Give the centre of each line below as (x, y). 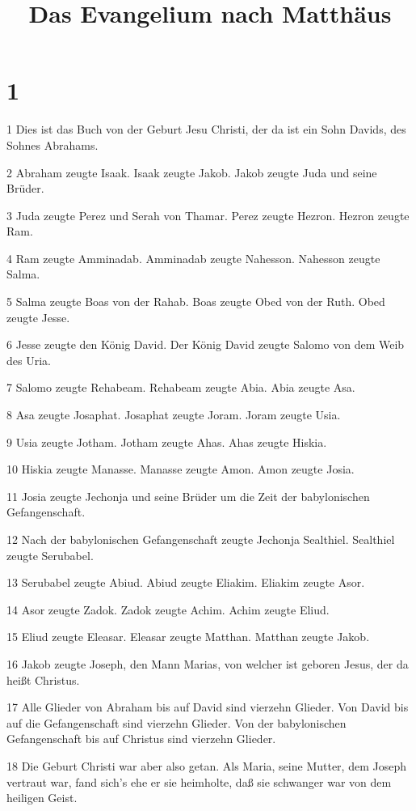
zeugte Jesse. (38, 317)
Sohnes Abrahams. (53, 144)
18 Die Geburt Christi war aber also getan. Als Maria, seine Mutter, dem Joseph (206, 765)
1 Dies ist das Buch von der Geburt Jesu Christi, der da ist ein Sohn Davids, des (206, 129)
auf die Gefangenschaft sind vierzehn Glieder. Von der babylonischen (176, 722)
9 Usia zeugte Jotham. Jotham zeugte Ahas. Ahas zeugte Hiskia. (167, 442)
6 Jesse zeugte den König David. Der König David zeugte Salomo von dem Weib (206, 344)
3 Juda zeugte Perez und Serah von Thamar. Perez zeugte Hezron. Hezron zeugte (208, 215)
